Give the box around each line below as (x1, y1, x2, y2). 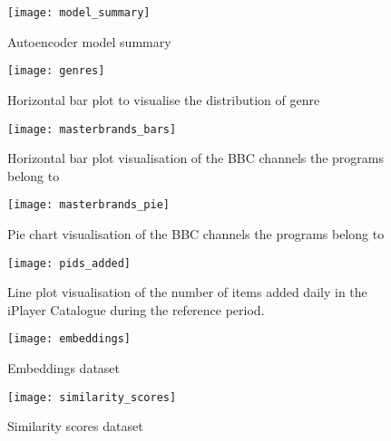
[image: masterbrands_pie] (7, 198, 170, 212)
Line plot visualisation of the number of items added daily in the (7, 283, 367, 302)
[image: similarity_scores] (7, 390, 177, 404)
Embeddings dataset (7, 359, 121, 378)
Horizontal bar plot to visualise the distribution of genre (7, 90, 320, 109)
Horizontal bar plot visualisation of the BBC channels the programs (7, 149, 385, 168)
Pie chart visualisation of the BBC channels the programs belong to (7, 225, 385, 243)
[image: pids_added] (7, 256, 132, 270)
